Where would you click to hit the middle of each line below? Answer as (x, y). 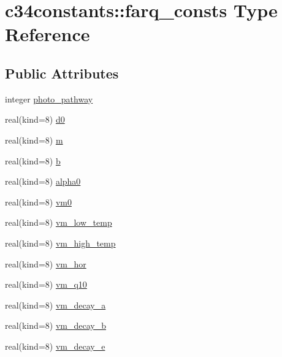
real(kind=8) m (34, 140)
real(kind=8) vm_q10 (46, 284)
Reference (48, 34)
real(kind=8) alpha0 (43, 181)
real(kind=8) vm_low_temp (59, 222)
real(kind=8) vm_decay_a (55, 305)
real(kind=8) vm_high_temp (60, 243)
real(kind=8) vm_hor (46, 263)
